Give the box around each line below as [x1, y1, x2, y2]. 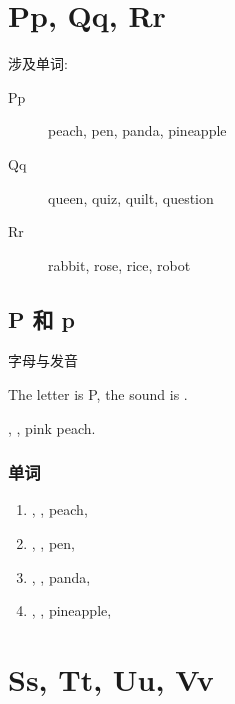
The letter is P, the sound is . [8, 384, 188, 405]
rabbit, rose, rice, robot [48, 254, 191, 275]
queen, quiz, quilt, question [48, 187, 214, 208]
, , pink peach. [8, 417, 96, 438]
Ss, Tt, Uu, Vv [8, 659, 214, 700]
